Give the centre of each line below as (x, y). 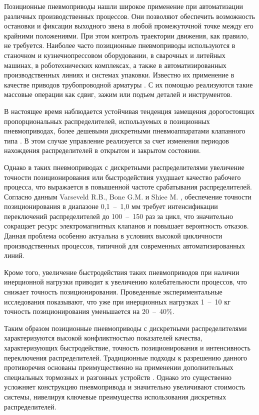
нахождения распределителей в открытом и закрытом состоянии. (102, 150)
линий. (14, 255)
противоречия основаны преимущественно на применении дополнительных (119, 367)
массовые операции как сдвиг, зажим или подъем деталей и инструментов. (118, 94)
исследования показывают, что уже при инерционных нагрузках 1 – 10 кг (117, 301)
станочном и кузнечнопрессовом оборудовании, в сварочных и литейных (115, 55)
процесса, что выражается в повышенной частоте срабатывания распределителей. (128, 187)
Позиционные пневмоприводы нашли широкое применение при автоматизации (123, 6)
